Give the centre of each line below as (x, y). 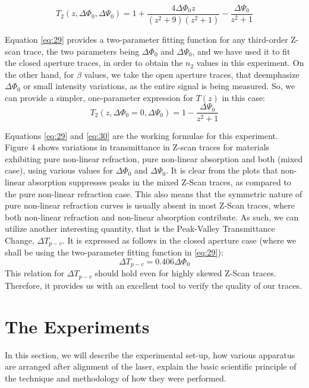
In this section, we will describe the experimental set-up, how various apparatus (150, 354)
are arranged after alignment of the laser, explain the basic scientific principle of (151, 366)
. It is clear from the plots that (222, 170)
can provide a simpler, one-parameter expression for (99, 97)
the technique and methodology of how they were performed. (116, 378)
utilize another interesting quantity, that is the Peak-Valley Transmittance (140, 228)
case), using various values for (59, 170)
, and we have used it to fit (241, 51)
